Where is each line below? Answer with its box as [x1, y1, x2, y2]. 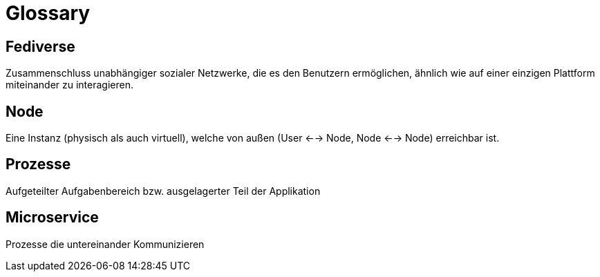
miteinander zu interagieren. [6, 79, 133, 91]
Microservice [6, 209, 99, 227]
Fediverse [6, 37, 75, 55]
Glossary [6, 1, 91, 25]
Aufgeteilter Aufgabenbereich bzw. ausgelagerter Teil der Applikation [6, 184, 321, 197]
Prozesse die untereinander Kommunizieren [6, 238, 205, 250]
